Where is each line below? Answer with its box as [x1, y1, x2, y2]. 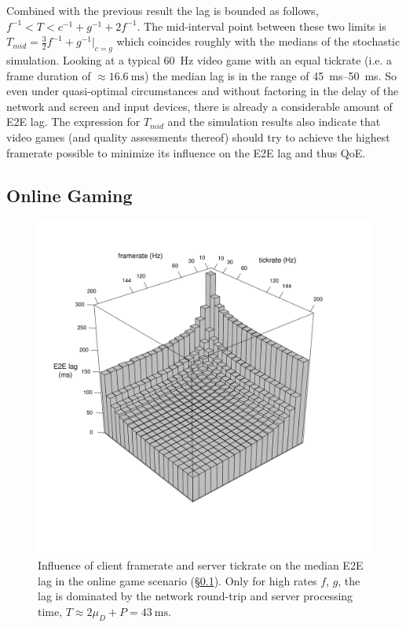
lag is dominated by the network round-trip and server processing [38, 588, 353, 604]
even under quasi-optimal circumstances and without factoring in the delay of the [6, 83, 399, 99]
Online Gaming [6, 183, 133, 207]
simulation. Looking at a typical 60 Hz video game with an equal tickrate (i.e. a [6, 51, 393, 68]
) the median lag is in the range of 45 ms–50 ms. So [144, 67, 397, 83]
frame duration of [6, 67, 91, 83]
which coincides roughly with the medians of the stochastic [116, 33, 401, 50]
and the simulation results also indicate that [167, 113, 381, 130]
